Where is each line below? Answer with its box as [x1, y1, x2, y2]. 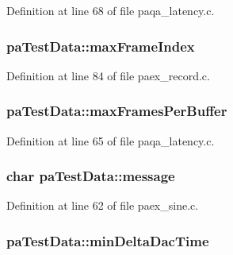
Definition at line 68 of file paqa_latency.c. [6, 2, 215, 18]
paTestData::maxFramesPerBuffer [6, 101, 227, 121]
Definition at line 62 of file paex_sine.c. [6, 197, 199, 214]
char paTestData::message [6, 166, 175, 186]
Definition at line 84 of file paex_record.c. [6, 67, 210, 83]
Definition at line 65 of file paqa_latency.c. [6, 132, 215, 149]
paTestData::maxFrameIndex [6, 36, 195, 56]
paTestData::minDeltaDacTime [6, 230, 209, 250]
